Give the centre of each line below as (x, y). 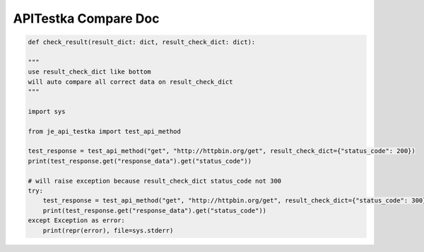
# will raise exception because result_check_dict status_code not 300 (155, 181)
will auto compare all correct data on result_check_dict (130, 82)
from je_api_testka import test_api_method (105, 131)
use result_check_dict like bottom (89, 72)
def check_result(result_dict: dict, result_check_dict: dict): (142, 42)
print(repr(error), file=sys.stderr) (108, 230)
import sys (47, 111)
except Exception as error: (76, 220)
